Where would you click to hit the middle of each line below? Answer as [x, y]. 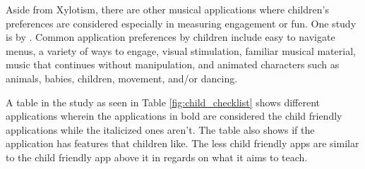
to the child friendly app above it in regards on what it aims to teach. [157, 157]
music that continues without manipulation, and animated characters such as [173, 64]
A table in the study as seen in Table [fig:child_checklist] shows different [163, 102]
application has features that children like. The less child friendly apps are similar [182, 143]
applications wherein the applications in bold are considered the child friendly [174, 116]
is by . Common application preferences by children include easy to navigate [170, 37]
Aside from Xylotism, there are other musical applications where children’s [167, 9]
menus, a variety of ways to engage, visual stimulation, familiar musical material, [181, 50]
